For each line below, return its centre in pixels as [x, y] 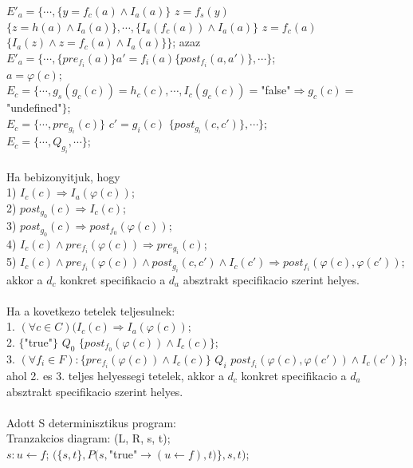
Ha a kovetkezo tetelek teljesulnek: [91, 310]
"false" [276, 90]
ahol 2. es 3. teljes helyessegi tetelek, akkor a [115, 375]
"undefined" [34, 107]
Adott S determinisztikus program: [92, 422]
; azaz [187, 42]
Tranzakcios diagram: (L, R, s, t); [88, 438]
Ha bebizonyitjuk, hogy [63, 176]
